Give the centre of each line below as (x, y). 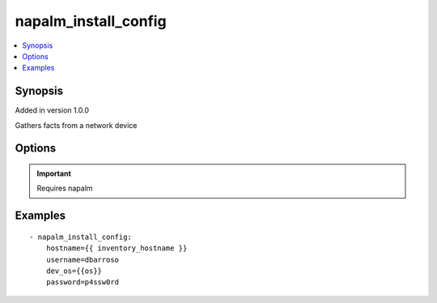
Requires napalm (65, 188)
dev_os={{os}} (74, 271)
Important (54, 173)
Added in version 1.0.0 (52, 110)
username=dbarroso (83, 260)
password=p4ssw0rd (83, 282)
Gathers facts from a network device (76, 125)
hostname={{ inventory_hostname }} (117, 248)
